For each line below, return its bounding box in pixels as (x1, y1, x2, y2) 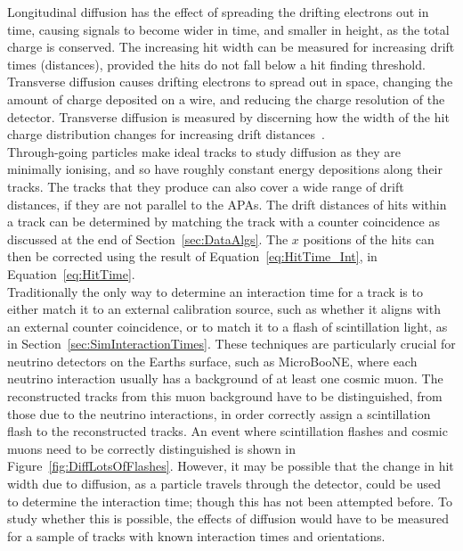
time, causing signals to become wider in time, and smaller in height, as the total (7, 20, 450, 38)
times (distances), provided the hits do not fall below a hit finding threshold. (7, 54, 426, 73)
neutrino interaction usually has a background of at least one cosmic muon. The (7, 369, 443, 388)
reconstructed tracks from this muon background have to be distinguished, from (7, 387, 443, 406)
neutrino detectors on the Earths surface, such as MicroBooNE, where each (7, 351, 418, 370)
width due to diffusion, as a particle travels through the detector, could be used (7, 474, 441, 493)
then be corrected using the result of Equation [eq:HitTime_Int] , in (7, 247, 378, 266)
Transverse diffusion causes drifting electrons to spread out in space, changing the (7, 72, 453, 91)
